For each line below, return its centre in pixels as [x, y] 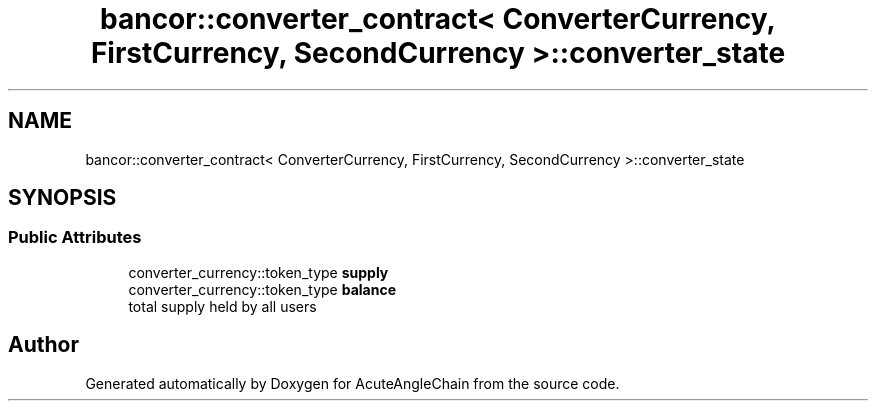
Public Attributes [75, 237]
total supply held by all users [222, 306]
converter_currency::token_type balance [262, 289]
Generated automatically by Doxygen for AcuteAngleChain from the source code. [352, 383]
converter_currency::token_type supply [258, 272]
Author [43, 345]
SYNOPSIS [62, 198]
